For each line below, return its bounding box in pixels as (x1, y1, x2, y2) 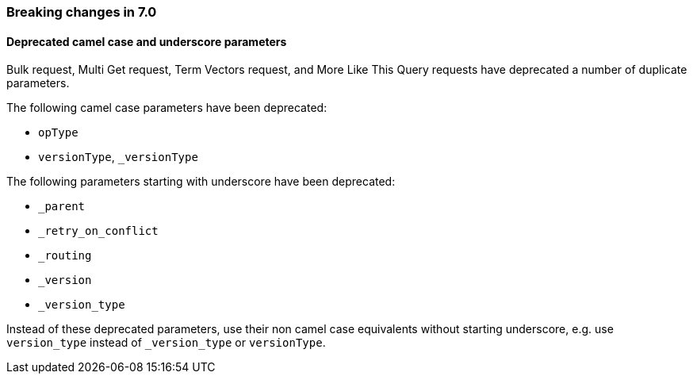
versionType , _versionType (38, 150, 198, 164)
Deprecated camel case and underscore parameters (6, 34, 287, 48)
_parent (38, 200, 86, 213)
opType (38, 126, 78, 140)
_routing (38, 249, 92, 263)
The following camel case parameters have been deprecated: (6, 101, 327, 115)
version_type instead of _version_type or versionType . (6, 336, 326, 350)
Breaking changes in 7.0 (6, 4, 157, 20)
